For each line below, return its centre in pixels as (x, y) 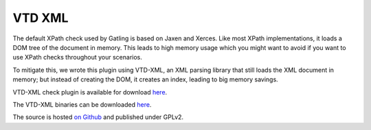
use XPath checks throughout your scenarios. (77, 57)
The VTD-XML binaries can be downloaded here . (82, 104)
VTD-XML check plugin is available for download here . (90, 92)
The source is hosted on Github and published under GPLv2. (98, 117)
